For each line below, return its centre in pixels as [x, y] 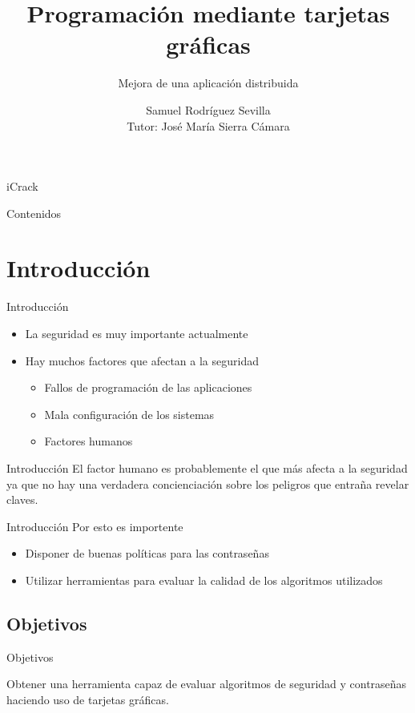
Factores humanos [89, 441]
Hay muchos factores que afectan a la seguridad [142, 360]
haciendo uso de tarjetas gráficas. [88, 699]
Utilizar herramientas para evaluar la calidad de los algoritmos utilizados [204, 580]
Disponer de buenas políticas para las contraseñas [147, 553]
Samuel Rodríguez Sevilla [208, 109]
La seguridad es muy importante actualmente [137, 333]
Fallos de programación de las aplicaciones [148, 387]
